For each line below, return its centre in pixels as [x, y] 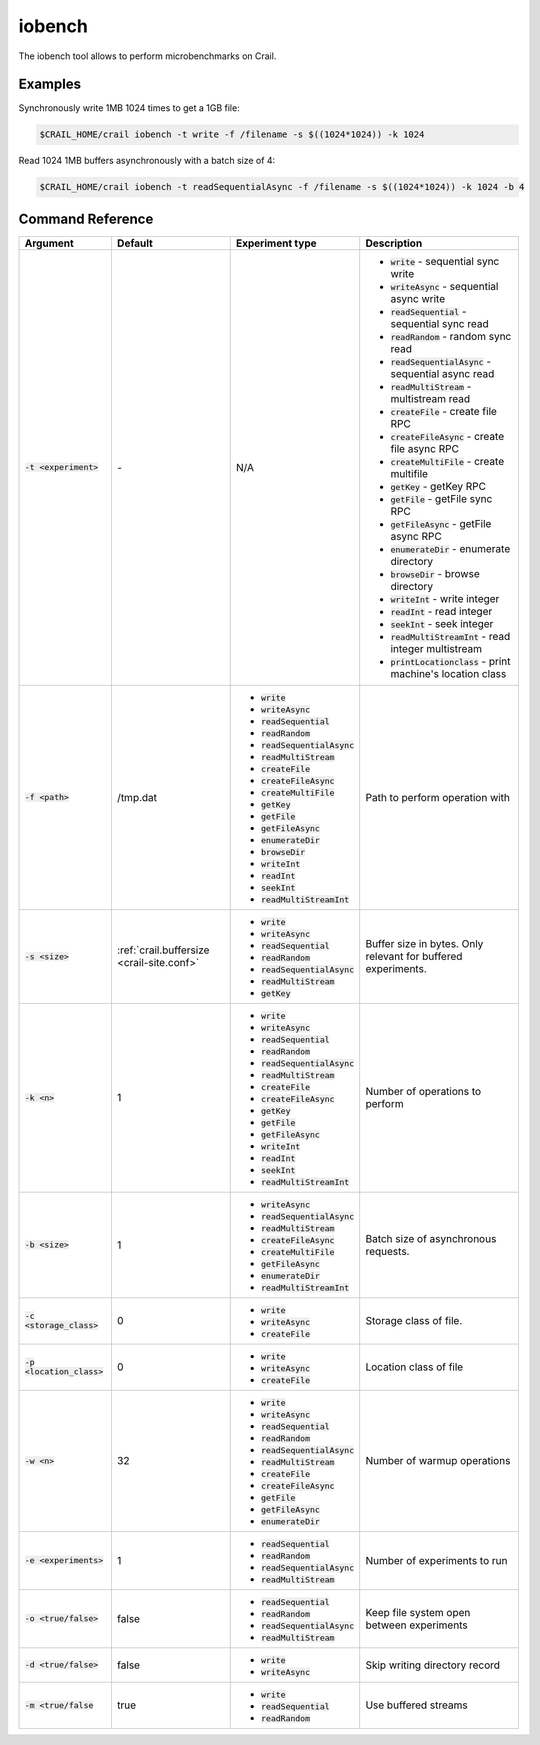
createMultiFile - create [447, 461]
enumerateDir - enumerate [450, 548]
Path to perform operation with [437, 797]
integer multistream [436, 648]
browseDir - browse [435, 573]
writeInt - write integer [445, 598]
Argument [49, 243]
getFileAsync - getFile [441, 523]
